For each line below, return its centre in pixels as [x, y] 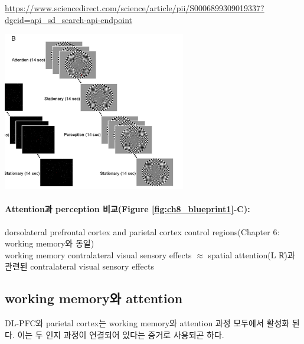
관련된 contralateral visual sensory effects [79, 266]
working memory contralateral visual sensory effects [98, 254]
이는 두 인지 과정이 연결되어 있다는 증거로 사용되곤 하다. [121, 334]
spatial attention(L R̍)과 [251, 254]
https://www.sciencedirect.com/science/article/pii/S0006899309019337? [135, 8]
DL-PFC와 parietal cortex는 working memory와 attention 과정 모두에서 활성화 [147, 323]
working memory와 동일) [50, 243]
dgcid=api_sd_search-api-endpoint [69, 19]
